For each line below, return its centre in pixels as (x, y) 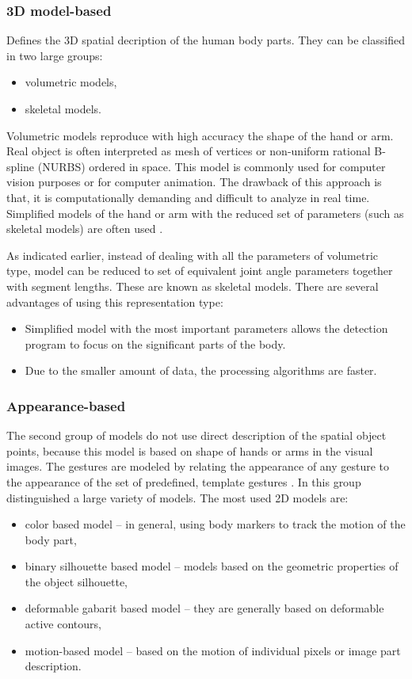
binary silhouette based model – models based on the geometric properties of (212, 566)
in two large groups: (55, 55)
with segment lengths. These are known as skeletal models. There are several (193, 286)
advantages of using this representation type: (115, 301)
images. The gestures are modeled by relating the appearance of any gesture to (198, 466)
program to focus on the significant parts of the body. (155, 343)
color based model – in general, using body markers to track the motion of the (215, 524)
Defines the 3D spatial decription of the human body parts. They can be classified (206, 40)
